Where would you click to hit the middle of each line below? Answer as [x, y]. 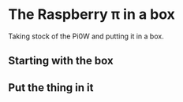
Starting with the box [61, 61]
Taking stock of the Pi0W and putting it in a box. [86, 36]
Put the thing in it [51, 87]
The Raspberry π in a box [92, 15]
